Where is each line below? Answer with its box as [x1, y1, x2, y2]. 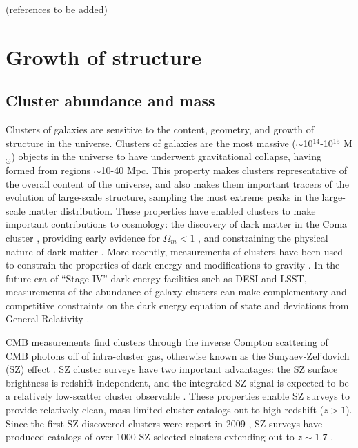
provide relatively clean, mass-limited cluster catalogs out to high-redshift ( [6, 402, 324, 417]
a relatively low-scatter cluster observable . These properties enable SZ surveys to [6, 389, 350, 403]
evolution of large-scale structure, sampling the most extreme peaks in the [6, 190, 319, 204]
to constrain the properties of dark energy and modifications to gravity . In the [6, 257, 340, 272]
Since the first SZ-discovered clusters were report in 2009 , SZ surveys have [6, 416, 323, 430]
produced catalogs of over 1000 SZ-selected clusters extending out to [6, 429, 295, 444]
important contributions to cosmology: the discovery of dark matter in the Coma [6, 217, 348, 231]
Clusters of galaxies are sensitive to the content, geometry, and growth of [6, 122, 314, 137]
